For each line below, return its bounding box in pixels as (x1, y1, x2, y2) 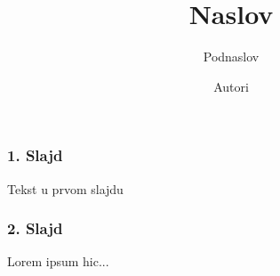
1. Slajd (7, 144, 63, 166)
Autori (213, 77, 249, 95)
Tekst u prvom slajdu (7, 179, 124, 198)
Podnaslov (203, 47, 260, 66)
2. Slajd (7, 217, 63, 239)
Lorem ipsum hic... (7, 252, 109, 271)
